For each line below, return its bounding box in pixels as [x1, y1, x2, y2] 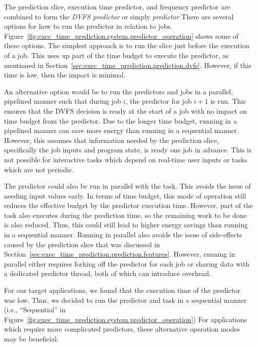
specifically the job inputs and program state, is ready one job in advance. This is [4, 144, 252, 155]
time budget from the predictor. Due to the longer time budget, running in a [4, 115, 237, 126]
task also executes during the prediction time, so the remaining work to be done [4, 209, 247, 220]
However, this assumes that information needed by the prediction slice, [4, 135, 219, 145]
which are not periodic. [4, 164, 74, 174]
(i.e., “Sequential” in [4, 304, 66, 315]
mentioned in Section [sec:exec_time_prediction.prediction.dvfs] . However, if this [4, 60, 252, 70]
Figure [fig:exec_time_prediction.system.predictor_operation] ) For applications [4, 314, 247, 324]
